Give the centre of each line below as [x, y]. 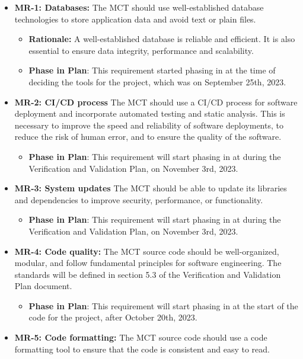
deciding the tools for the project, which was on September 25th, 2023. [157, 81]
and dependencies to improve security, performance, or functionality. [139, 199]
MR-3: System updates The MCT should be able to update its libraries [151, 188]
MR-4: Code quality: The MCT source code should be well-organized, [147, 251]
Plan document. [43, 286]
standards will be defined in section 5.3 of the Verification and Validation [148, 274]
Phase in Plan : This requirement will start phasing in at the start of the [163, 305]
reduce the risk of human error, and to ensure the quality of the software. [148, 137]
